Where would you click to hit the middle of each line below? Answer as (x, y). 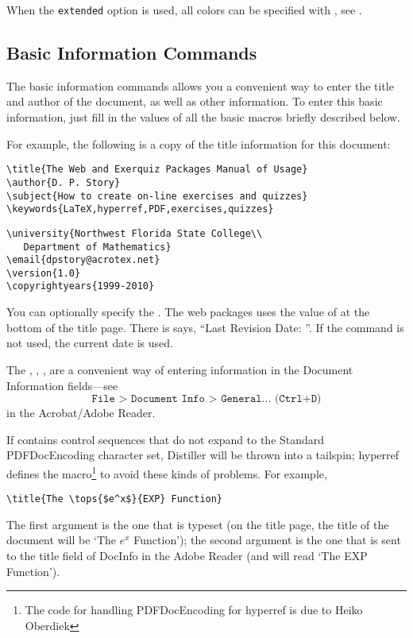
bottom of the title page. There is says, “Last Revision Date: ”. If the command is (205, 327)
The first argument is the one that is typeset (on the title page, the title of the (198, 524)
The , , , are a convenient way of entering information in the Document (180, 369)
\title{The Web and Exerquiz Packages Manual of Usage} (157, 170)
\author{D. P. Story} (64, 182)
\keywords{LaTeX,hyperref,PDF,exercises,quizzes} (140, 209)
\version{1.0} (44, 273)
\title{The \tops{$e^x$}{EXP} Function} (115, 499)
